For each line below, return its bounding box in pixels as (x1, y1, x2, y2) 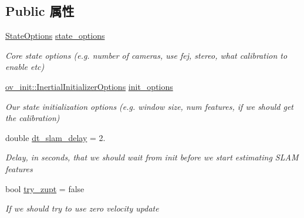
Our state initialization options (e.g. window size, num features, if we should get (5, 100, 293, 112)
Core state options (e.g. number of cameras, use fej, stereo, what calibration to (5, 49, 288, 61)
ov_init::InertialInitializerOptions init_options (5, 80, 173, 92)
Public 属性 (5, 2, 75, 20)
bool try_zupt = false (5, 182, 85, 194)
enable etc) (5, 61, 45, 73)
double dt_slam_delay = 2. (5, 131, 106, 143)
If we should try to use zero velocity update (5, 202, 159, 214)
